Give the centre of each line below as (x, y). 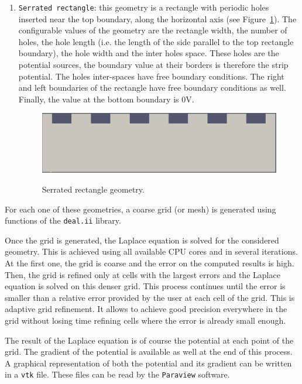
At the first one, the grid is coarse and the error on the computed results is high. (150, 263)
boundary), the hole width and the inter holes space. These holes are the (149, 53)
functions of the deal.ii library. (63, 220)
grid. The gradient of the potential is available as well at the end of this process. (149, 352)
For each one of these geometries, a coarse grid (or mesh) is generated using (140, 209)
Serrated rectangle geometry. (93, 189)
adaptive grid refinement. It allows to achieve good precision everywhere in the (146, 309)
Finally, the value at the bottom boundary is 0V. (106, 99)
